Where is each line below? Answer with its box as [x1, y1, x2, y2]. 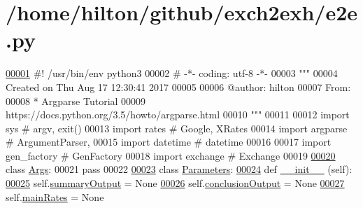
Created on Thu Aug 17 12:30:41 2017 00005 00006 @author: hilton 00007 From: [6, 79, 351, 94]
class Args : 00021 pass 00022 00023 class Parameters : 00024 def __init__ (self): [6, 162, 353, 176]
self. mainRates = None [6, 189, 104, 204]
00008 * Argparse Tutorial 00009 [6, 93, 146, 108]
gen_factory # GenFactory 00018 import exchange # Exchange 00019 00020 [6, 148, 336, 162]
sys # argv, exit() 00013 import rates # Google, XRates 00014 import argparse [6, 120, 348, 135]
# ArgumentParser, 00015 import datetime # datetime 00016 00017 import [6, 134, 332, 149]
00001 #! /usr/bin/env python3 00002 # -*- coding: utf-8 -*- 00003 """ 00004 [6, 66, 338, 81]
